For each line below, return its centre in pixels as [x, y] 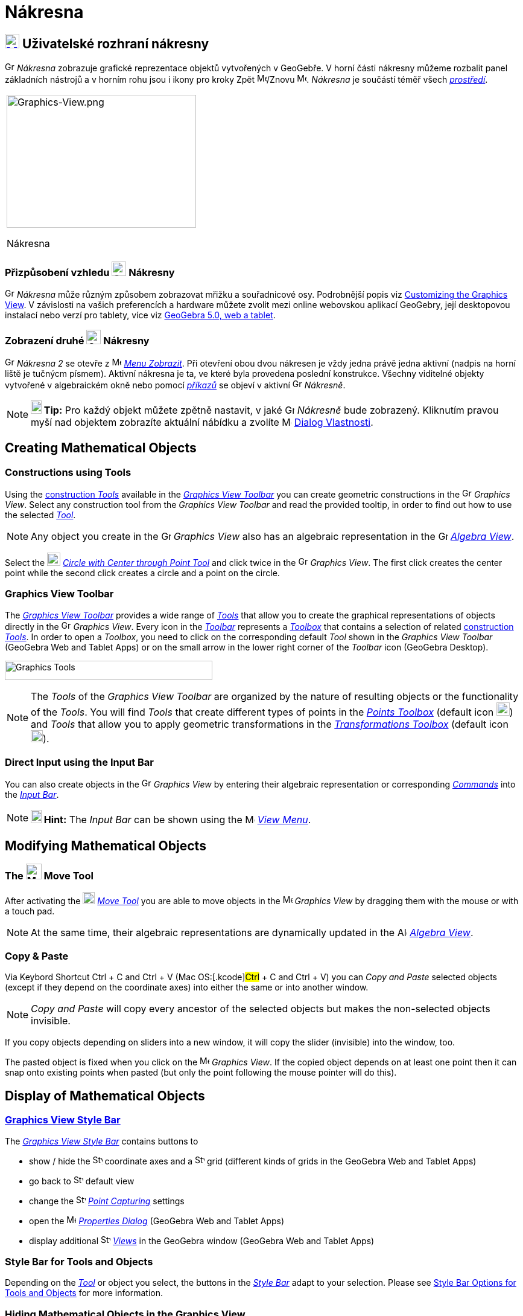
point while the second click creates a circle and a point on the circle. [142, 573]
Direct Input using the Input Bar [80, 762]
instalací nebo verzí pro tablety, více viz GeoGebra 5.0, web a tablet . [140, 315]
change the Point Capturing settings [107, 1201]
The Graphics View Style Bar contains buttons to [102, 1141]
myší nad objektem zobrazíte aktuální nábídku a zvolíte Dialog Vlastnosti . [202, 422]
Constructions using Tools [68, 472]
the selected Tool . [40, 515]
